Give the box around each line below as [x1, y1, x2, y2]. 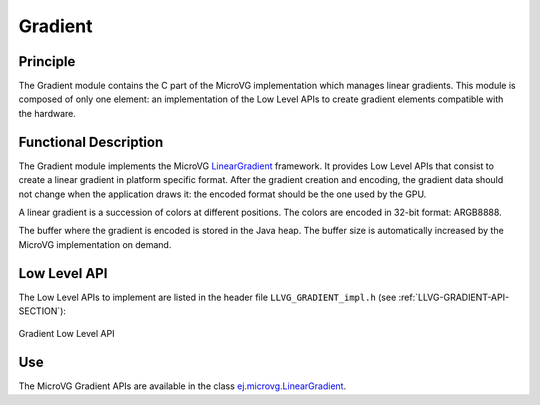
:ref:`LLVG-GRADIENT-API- [398, 291, 510, 303]
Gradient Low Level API [18, 328, 115, 340]
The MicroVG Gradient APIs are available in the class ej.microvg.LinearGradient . [18, 380, 347, 392]
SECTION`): [18, 305, 67, 317]
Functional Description [18, 133, 164, 150]
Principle [18, 53, 76, 70]
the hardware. [18, 107, 77, 119]
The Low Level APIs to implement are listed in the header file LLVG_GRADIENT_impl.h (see [18, 291, 397, 303]
